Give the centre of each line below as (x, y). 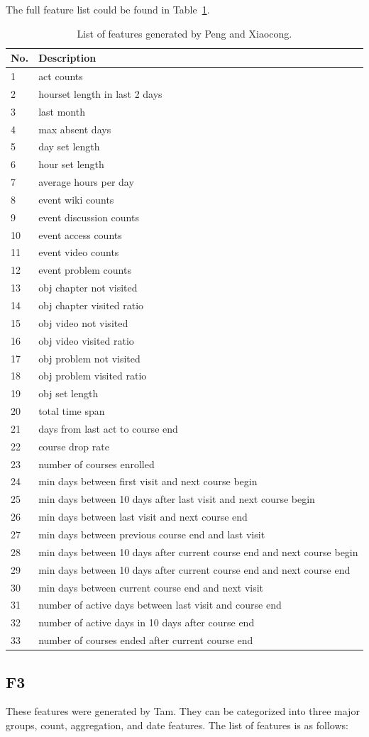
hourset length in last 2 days (100, 93)
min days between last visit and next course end (143, 517)
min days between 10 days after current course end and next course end (194, 569)
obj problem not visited (89, 358)
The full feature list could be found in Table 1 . (108, 9)
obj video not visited (83, 322)
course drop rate (74, 446)
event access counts (80, 234)
